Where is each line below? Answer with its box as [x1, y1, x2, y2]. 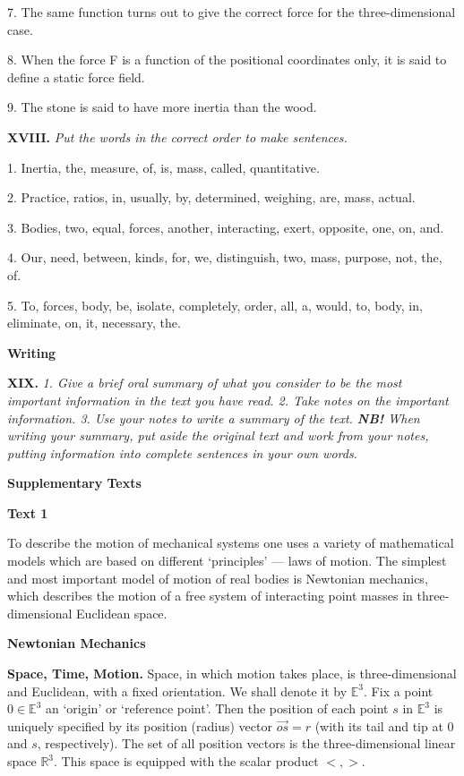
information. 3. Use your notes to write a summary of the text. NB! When [7, 408, 420, 427]
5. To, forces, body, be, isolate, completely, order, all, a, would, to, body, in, [7, 295, 423, 314]
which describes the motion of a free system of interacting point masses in [7, 586, 413, 605]
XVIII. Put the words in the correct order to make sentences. [7, 127, 348, 146]
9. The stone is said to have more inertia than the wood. [7, 98, 317, 116]
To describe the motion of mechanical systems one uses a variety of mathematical [7, 533, 454, 552]
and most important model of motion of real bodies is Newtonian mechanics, [7, 568, 428, 587]
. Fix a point [364, 681, 434, 700]
